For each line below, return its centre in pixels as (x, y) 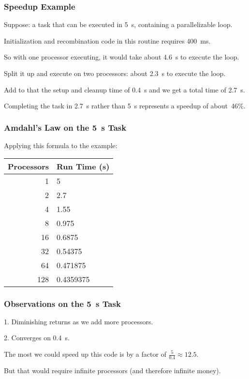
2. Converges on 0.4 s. (37, 338)
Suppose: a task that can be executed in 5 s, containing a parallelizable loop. (118, 24)
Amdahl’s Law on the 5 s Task (65, 127)
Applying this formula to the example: (61, 145)
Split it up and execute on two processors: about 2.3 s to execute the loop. (115, 73)
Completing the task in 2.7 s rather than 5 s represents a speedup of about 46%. (125, 106)
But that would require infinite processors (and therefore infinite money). (112, 370)
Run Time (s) (83, 166)
